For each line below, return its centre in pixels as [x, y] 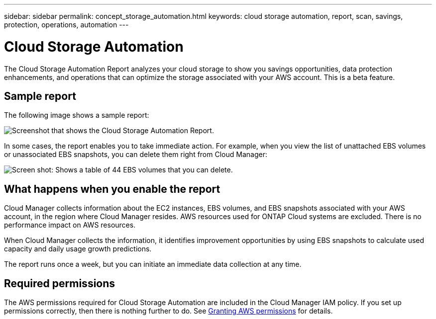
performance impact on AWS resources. [70, 225]
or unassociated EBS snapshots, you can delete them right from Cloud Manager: [136, 155]
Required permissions [60, 283]
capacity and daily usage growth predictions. [78, 249]
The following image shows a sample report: [77, 115]
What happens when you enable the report [112, 189]
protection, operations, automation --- [66, 25]
